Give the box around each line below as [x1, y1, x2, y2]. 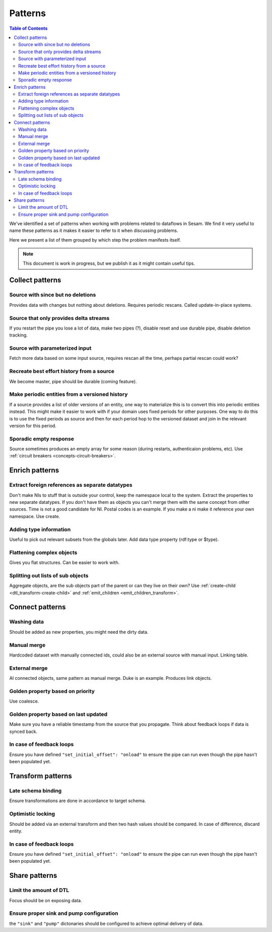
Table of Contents [9, 25, 48, 31]
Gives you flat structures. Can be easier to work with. [9, 560, 120, 566]
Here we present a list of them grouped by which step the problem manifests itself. [9, 237, 181, 243]
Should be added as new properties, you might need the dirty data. [9, 629, 149, 635]
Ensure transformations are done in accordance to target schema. [9, 798, 146, 804]
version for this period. [9, 423, 56, 429]
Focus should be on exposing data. [9, 897, 83, 903]
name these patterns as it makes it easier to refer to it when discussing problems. [9, 227, 178, 234]
